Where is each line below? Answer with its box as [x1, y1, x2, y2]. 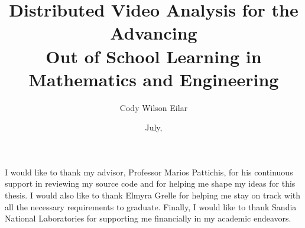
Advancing [110, 21, 197, 45]
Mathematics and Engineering [28, 67, 279, 91]
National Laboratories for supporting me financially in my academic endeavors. [5, 212, 291, 224]
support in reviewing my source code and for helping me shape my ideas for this [5, 177, 296, 190]
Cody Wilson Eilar [119, 101, 188, 113]
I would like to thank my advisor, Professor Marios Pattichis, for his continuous [5, 165, 293, 178]
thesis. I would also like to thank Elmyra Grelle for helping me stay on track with [5, 189, 301, 201]
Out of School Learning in [46, 44, 262, 68]
